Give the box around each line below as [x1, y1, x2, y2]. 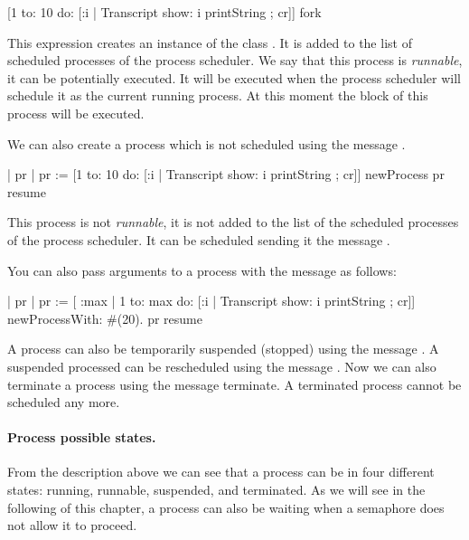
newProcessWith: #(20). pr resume [7, 308, 202, 327]
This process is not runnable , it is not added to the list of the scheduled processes [7, 213, 459, 232]
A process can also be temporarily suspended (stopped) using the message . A [7, 339, 439, 358]
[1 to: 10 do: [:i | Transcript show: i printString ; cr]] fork [7, 3, 322, 21]
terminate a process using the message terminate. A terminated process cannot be [7, 374, 462, 393]
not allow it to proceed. [7, 516, 137, 535]
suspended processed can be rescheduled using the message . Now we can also [7, 356, 436, 375]
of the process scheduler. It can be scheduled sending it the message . [7, 230, 390, 249]
